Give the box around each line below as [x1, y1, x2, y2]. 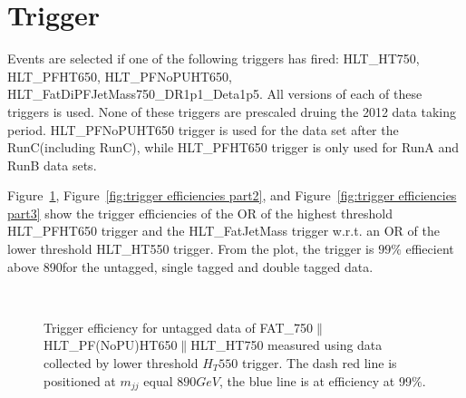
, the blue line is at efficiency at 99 [218, 371, 412, 390]
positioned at [44, 371, 116, 390]
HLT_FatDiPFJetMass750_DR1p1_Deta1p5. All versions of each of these [7, 84, 422, 103]
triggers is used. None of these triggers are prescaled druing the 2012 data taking [7, 102, 456, 121]
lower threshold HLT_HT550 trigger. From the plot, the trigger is [7, 239, 374, 258]
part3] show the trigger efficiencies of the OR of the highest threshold [7, 203, 393, 222]
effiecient [405, 239, 454, 258]
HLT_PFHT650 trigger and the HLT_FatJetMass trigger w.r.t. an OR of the [7, 221, 440, 240]
